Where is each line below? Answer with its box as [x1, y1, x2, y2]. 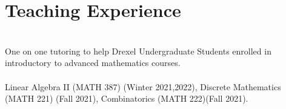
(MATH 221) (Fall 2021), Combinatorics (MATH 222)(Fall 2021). [5, 92, 248, 105]
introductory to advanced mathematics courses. [5, 56, 181, 69]
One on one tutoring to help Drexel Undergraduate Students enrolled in [5, 44, 271, 57]
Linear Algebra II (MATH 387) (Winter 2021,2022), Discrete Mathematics [5, 80, 281, 93]
